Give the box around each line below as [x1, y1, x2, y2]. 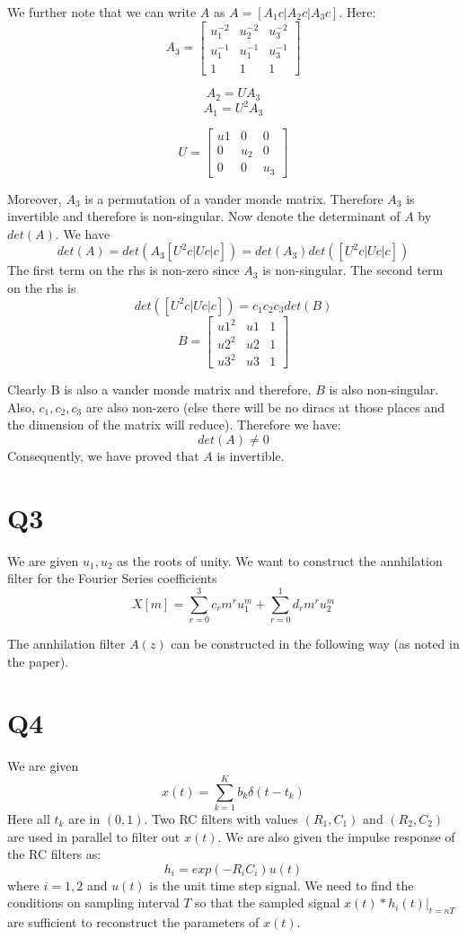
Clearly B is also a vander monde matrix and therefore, [7, 380, 312, 399]
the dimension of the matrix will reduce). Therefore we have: [7, 415, 341, 434]
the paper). [7, 651, 69, 670]
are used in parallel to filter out [7, 827, 181, 845]
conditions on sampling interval [7, 893, 180, 912]
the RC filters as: [7, 845, 101, 863]
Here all [7, 809, 50, 827]
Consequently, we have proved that [7, 446, 199, 465]
